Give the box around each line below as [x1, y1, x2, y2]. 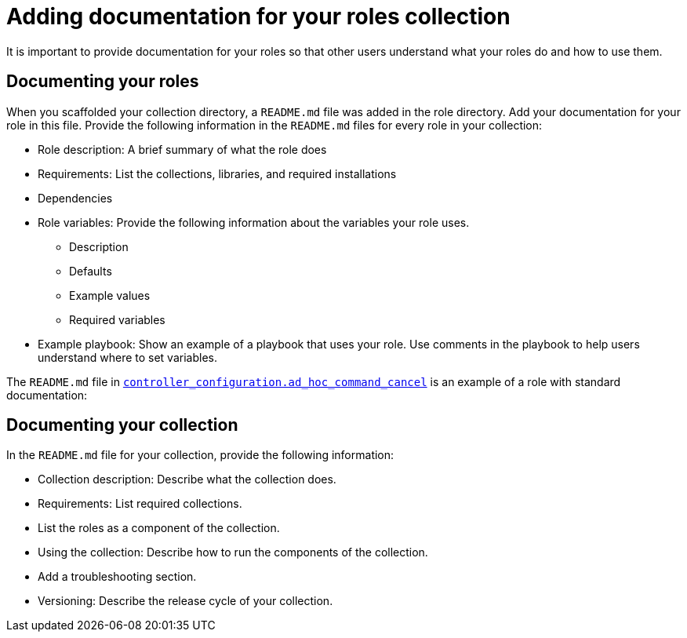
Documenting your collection [6, 415, 238, 436]
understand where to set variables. [38, 350, 217, 364]
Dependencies [38, 191, 113, 205]
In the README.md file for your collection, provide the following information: [6, 448, 394, 462]
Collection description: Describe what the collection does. [38, 472, 336, 487]
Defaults [69, 264, 112, 278]
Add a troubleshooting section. [38, 570, 197, 584]
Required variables [69, 312, 165, 326]
